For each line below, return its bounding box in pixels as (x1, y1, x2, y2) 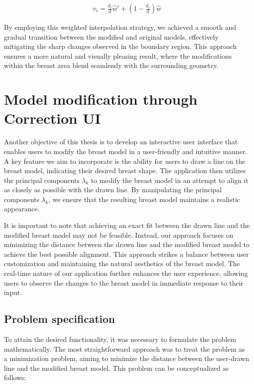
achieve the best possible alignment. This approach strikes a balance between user (4, 248, 249, 259)
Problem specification (4, 311, 115, 326)
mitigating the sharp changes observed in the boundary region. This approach (4, 41, 237, 51)
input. (4, 287, 22, 297)
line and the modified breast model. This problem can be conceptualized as (4, 362, 229, 373)
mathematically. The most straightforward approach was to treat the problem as (4, 343, 245, 354)
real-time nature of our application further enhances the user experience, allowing (4, 268, 248, 278)
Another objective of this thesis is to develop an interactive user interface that (4, 136, 238, 147)
